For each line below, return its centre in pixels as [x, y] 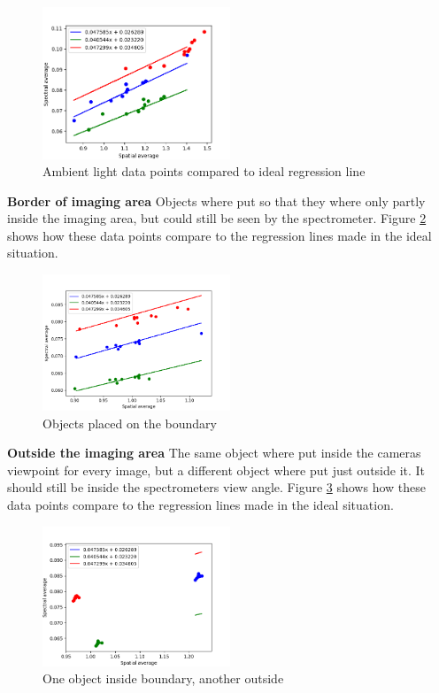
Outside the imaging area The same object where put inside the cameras [214, 453]
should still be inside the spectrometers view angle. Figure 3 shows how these [216, 487]
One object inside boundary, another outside [163, 678]
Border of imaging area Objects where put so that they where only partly [216, 200]
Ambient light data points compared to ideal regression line [204, 171]
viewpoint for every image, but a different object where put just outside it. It [216, 470]
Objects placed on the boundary [130, 423]
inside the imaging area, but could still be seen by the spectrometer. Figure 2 [217, 218]
